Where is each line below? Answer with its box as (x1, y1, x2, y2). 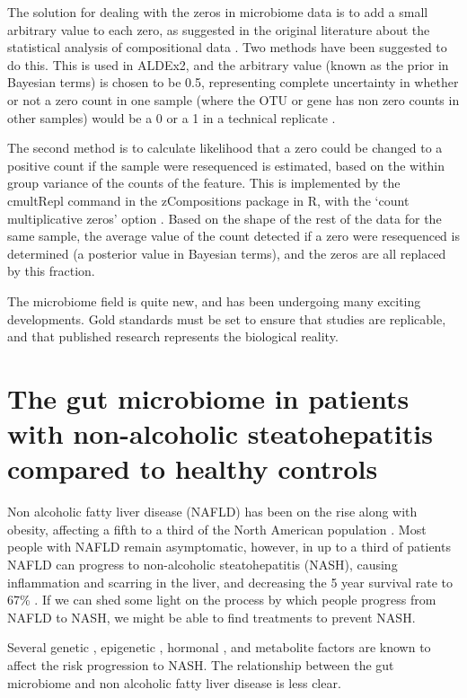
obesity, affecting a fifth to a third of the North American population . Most (7, 519, 427, 538)
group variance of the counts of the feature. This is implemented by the (7, 173, 401, 192)
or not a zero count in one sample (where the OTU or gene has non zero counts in (7, 90, 460, 109)
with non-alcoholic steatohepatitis (7, 415, 433, 452)
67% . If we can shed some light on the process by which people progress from (7, 590, 436, 609)
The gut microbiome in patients (7, 379, 410, 416)
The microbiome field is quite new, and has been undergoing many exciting (7, 291, 421, 310)
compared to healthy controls (7, 450, 378, 487)
